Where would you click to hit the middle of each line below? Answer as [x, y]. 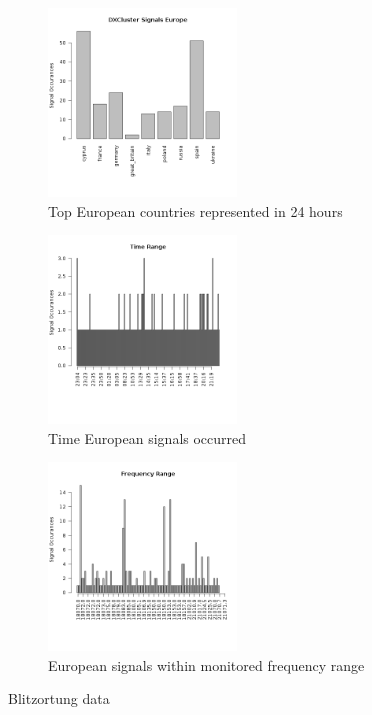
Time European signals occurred [147, 437]
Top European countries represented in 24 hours [195, 210]
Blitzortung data [59, 698]
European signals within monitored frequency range [206, 664]
